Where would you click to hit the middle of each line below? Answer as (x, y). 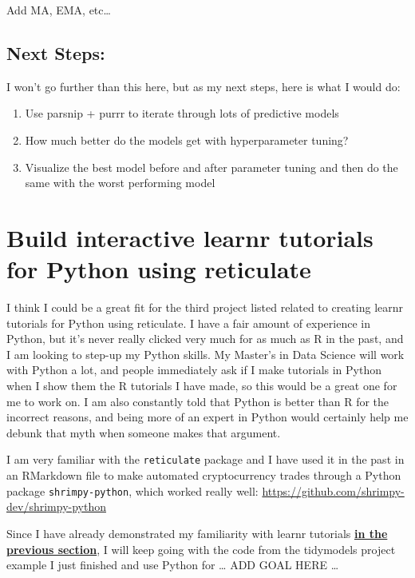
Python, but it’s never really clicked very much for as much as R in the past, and (205, 339)
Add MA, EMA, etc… (59, 10)
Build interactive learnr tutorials (190, 237)
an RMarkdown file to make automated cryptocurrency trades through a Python (204, 475)
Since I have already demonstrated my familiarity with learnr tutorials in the (197, 533)
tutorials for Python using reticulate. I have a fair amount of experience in (188, 323)
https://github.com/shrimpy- (333, 490)
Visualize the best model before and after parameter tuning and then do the (211, 167)
